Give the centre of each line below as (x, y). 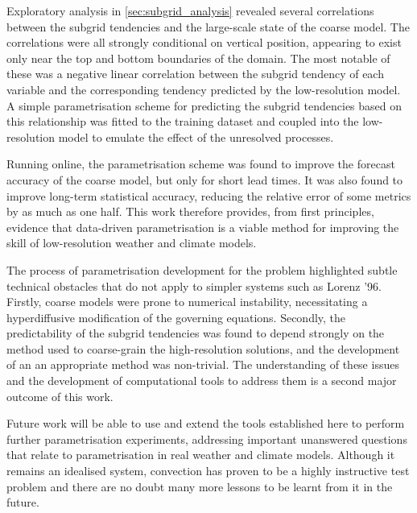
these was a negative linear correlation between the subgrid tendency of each (195, 74)
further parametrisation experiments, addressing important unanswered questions (207, 439)
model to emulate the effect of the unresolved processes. (196, 137)
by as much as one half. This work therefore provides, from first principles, (190, 211)
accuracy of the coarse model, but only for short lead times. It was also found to (205, 179)
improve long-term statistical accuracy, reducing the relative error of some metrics (209, 195)
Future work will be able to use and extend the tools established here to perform (206, 423)
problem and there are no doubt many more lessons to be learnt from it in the (200, 486)
